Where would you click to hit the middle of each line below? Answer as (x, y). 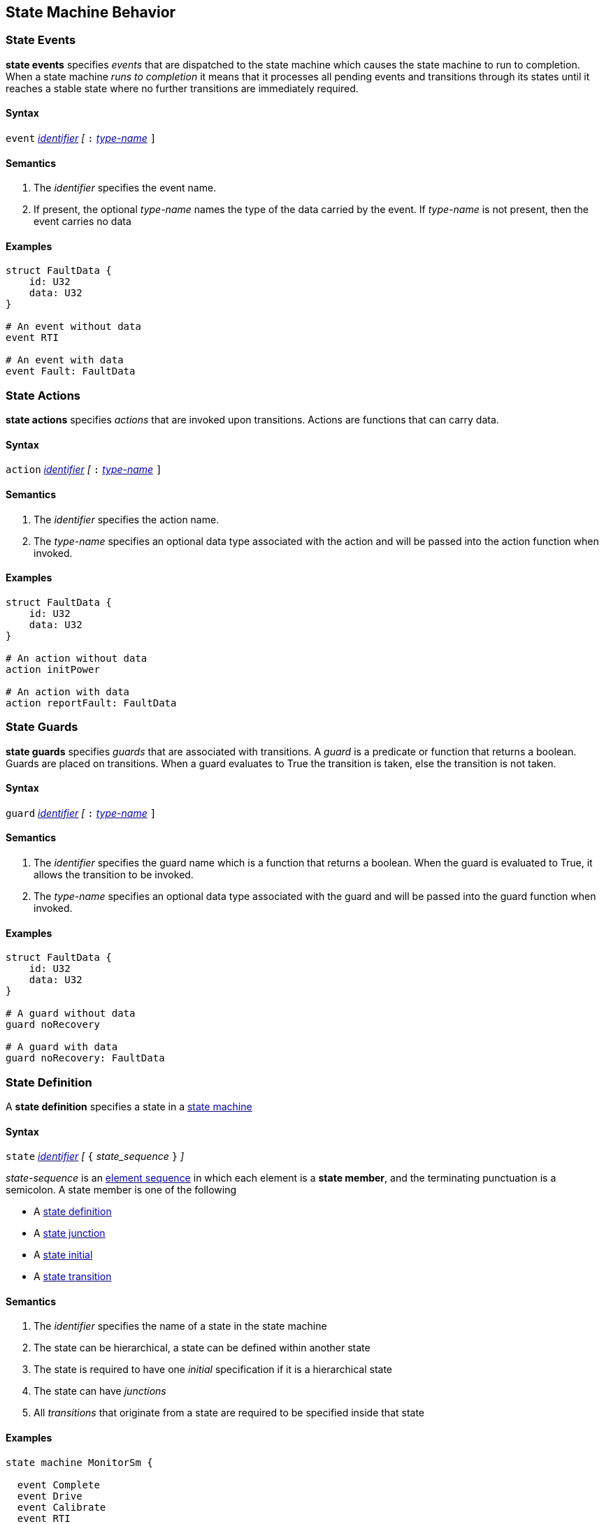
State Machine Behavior (91, 12)
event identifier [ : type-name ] (81, 138)
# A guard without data (71, 1014)
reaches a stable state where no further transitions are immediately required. (182, 88)
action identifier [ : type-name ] (84, 470)
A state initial (63, 1255)
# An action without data (77, 658)
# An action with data (68, 691)
